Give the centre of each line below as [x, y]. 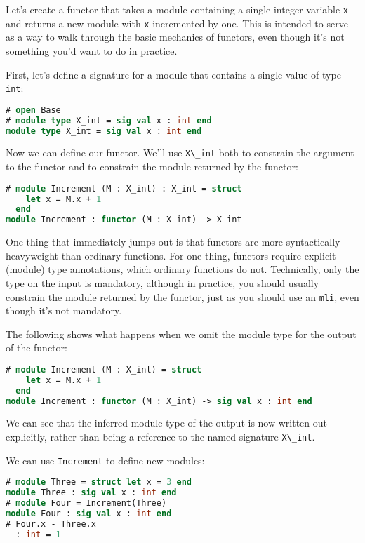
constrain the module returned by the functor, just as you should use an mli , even [182, 296]
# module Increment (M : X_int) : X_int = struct [124, 188]
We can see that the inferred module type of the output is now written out [166, 423]
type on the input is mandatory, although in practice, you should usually [162, 282]
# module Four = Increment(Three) [86, 503]
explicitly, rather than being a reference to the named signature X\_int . [160, 437]
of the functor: [36, 348]
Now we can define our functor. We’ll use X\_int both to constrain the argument [180, 153]
